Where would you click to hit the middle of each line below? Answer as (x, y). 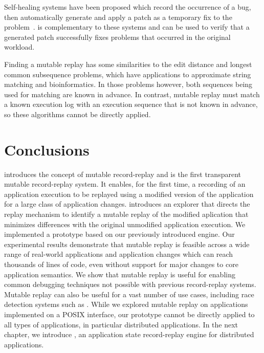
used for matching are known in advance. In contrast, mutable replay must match (132, 94)
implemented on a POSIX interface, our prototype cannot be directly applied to (129, 314)
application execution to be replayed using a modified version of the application (129, 194)
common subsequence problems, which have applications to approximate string (128, 74)
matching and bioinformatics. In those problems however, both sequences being (128, 84)
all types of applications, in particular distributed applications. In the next (121, 324)
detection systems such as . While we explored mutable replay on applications (126, 304)
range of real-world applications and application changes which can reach (119, 254)
